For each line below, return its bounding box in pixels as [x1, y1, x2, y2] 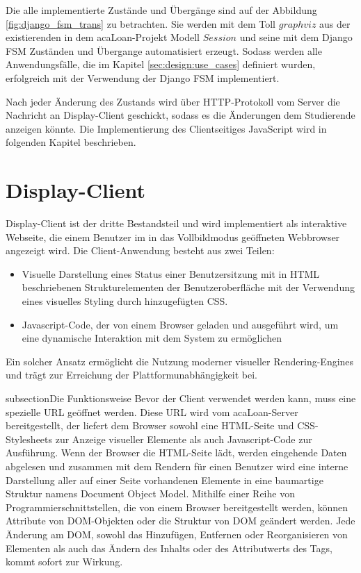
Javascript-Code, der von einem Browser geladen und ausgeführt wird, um [22, 317, 339, 331]
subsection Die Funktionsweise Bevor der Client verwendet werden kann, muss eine [6, 391, 356, 405]
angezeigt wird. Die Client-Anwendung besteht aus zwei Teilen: [6, 243, 275, 258]
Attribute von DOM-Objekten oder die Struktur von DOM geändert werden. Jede [6, 513, 355, 528]
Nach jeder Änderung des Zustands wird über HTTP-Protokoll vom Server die [6, 94, 340, 108]
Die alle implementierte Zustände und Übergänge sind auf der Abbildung [6, 3, 317, 17]
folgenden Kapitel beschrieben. [6, 135, 136, 149]
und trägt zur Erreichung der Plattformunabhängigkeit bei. [6, 367, 257, 382]
